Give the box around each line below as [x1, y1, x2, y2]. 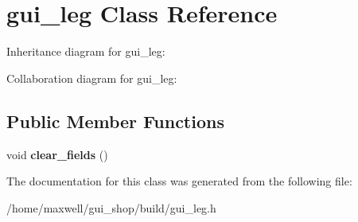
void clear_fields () [6, 146, 108, 162]
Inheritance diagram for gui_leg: [6, 43, 165, 60]
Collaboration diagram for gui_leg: [6, 69, 177, 86]
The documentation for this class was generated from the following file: [6, 173, 352, 189]
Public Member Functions [6, 108, 224, 133]
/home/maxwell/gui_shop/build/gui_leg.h [6, 199, 216, 216]
